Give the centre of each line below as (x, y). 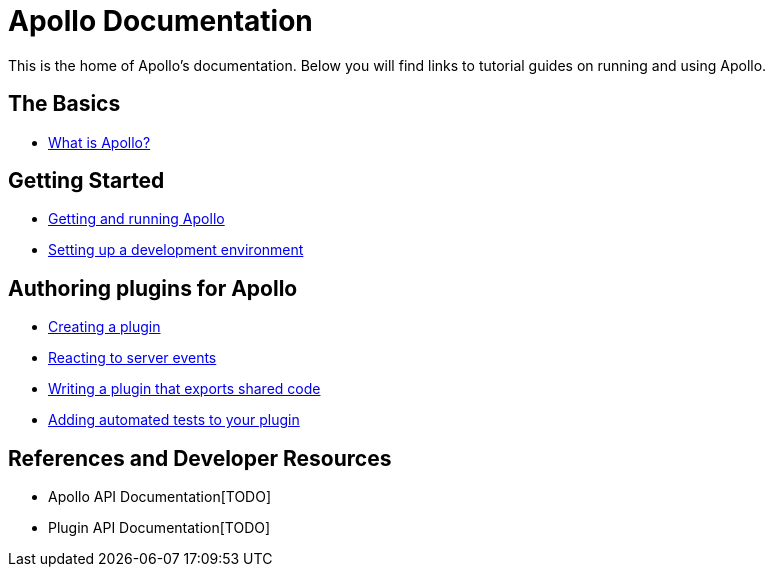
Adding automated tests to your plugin (174, 420)
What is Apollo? (99, 142)
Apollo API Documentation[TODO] (160, 497)
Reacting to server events (132, 358)
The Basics (64, 104)
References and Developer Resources (200, 458)
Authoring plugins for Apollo (153, 288)
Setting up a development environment (176, 250)
